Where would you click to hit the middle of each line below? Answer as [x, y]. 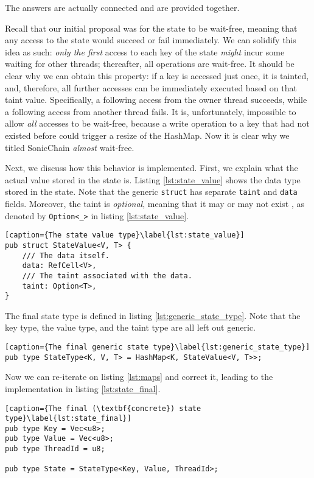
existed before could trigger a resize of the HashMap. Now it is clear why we [147, 135]
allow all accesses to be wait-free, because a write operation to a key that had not [157, 123]
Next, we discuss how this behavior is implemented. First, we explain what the [152, 168]
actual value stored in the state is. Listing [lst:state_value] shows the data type [153, 179]
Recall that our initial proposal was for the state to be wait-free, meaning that [151, 28]
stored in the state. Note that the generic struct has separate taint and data [151, 192]
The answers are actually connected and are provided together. [122, 7]
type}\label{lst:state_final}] [68, 419]
